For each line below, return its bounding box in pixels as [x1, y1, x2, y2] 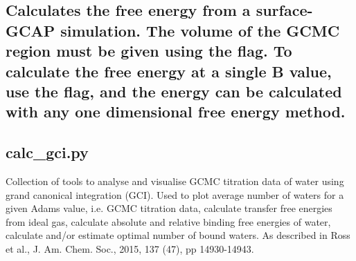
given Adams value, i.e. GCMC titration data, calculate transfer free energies [6, 201, 332, 215]
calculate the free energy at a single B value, [6, 60, 332, 81]
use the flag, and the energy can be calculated [6, 80, 342, 101]
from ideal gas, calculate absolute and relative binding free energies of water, [6, 214, 331, 229]
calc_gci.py [6, 142, 89, 163]
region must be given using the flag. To [6, 40, 292, 61]
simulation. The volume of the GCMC [60, 19, 340, 41]
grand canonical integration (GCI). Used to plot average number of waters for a [6, 187, 344, 202]
